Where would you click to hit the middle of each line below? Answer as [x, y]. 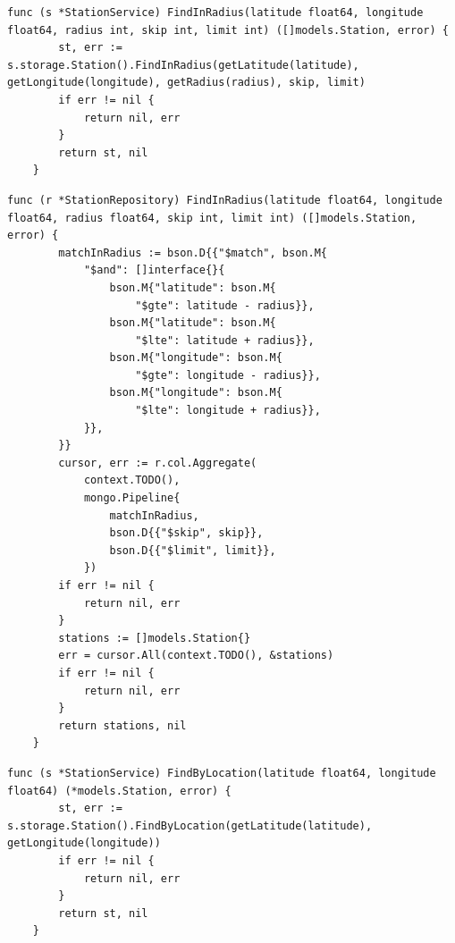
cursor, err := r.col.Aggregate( [158, 463]
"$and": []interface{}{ [154, 270]
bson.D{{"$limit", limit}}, [193, 550]
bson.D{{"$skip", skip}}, [186, 533]
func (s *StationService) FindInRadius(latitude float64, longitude [215, 13]
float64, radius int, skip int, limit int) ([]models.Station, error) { [228, 30]
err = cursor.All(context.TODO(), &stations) [196, 656]
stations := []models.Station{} [155, 638]
